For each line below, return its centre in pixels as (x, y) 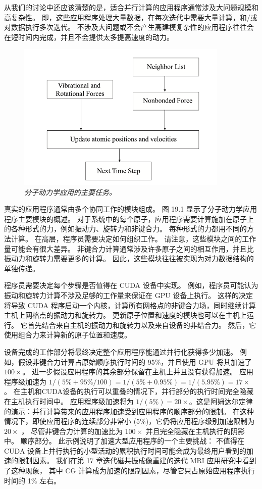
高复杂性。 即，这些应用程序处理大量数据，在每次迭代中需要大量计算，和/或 (131, 17)
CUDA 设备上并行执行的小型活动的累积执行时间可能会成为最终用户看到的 (125, 450)
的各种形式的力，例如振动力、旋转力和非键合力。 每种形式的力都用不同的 (125, 229)
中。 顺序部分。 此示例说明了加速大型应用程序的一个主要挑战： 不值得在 (124, 441)
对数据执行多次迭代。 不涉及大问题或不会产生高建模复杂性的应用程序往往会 (129, 27)
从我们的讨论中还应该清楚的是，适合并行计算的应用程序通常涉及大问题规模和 (131, 7)
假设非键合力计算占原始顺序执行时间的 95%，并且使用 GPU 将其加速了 (135, 361)
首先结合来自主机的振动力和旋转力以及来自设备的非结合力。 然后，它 (142, 325)
